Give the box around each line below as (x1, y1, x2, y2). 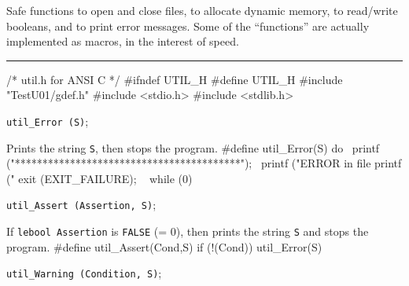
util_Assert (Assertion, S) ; (6, 196, 157, 213)
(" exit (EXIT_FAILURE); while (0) (6, 170, 193, 186)
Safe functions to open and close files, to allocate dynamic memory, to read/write (6, 2, 398, 18)
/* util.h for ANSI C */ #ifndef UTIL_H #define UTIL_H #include (6, 71, 343, 87)
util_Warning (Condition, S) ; (6, 265, 162, 281)
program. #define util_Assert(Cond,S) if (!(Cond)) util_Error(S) (6, 238, 322, 255)
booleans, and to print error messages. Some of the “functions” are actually (6, 17, 370, 34)
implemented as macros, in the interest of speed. (6, 33, 239, 49)
